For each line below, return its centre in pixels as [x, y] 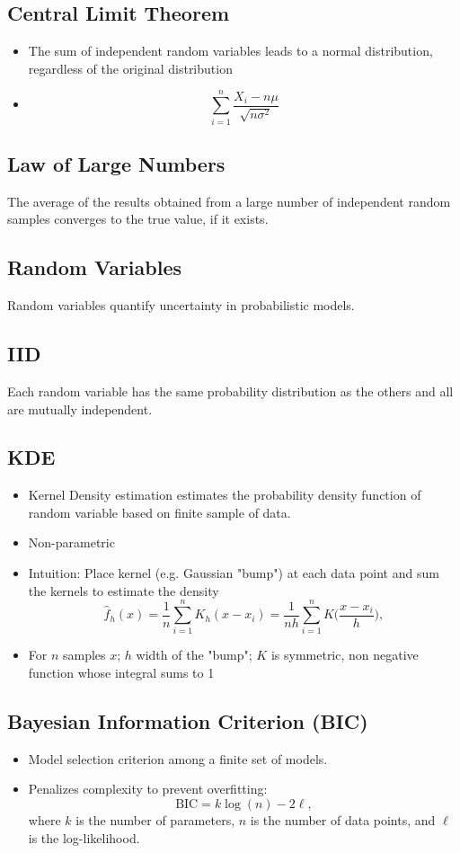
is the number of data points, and [343, 819]
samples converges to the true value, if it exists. [138, 219]
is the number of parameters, [155, 819]
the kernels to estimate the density [124, 590]
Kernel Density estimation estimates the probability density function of [225, 495]
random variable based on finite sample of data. [159, 512]
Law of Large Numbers [116, 163]
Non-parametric [71, 542]
